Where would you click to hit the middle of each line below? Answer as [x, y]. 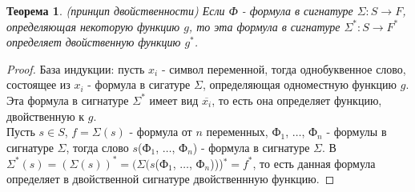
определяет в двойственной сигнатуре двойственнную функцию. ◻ [171, 179]
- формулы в [357, 132]
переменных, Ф [244, 132]
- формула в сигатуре [139, 84]
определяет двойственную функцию [94, 42]
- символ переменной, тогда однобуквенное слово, [284, 68]
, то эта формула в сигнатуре [264, 26]
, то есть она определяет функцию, [297, 100]
